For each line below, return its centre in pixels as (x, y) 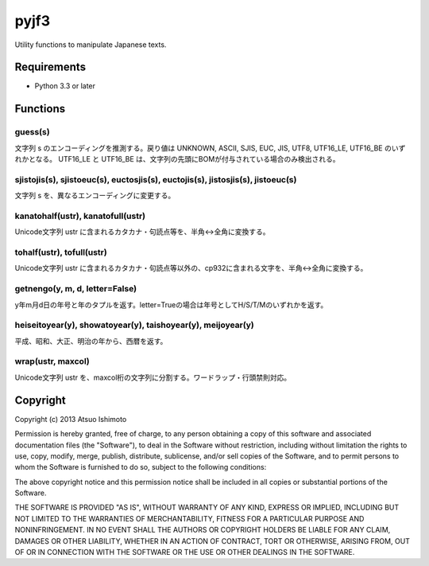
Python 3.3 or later (65, 86)
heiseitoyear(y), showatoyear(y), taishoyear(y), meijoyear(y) (134, 325)
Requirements (50, 67)
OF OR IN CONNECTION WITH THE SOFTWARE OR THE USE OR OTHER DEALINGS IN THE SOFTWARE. (185, 552)
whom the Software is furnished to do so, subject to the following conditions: (141, 467)
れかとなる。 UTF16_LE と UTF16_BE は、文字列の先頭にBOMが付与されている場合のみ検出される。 (177, 159)
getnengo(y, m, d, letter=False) (76, 289)
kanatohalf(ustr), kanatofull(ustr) (80, 216)
